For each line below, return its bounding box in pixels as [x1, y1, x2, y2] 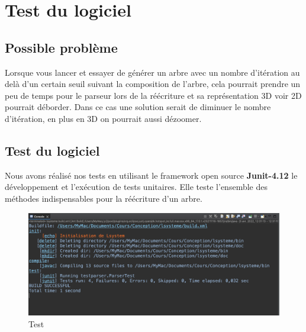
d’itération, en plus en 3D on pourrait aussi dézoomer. [5, 112, 202, 124]
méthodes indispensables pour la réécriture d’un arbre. [5, 192, 202, 204]
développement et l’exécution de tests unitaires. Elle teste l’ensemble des [5, 180, 268, 193]
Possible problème [5, 38, 118, 56]
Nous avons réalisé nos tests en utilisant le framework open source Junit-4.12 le [5, 169, 298, 181]
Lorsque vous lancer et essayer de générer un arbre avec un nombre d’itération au [5, 66, 300, 78]
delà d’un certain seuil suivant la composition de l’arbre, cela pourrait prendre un [5, 78, 301, 90]
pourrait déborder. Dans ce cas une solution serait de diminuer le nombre [5, 101, 271, 113]
